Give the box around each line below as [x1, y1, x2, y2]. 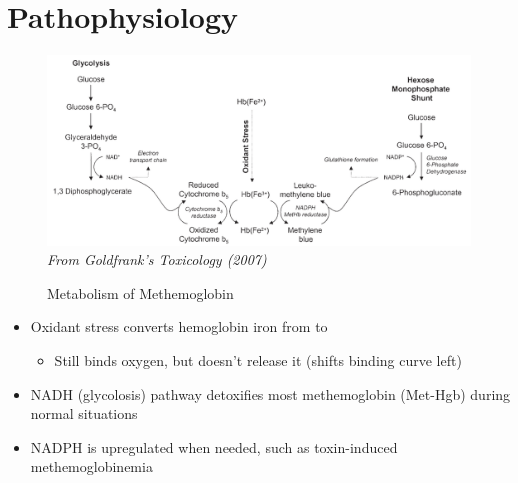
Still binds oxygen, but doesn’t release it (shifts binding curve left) [54, 349, 462, 370]
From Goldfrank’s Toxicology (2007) [47, 249, 267, 270]
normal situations [30, 403, 138, 424]
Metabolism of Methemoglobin [47, 282, 234, 303]
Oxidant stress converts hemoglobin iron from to [30, 316, 328, 337]
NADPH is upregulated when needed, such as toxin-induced [30, 436, 398, 457]
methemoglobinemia [30, 456, 153, 477]
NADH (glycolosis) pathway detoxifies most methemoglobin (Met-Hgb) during [30, 383, 511, 404]
